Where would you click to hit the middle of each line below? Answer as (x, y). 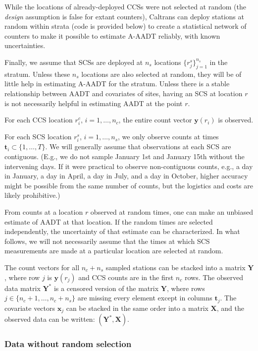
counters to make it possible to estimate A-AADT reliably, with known (112, 35)
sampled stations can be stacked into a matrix (176, 267)
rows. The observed (214, 277)
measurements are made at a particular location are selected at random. (114, 251)
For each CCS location (39, 120)
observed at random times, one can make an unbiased (172, 212)
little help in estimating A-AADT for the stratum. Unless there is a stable (117, 84)
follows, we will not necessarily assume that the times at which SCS (107, 241)
